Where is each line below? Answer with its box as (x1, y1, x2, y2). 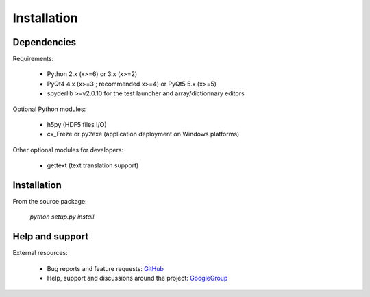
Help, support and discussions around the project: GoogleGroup (47, 274, 228, 283)
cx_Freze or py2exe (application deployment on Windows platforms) (47, 130, 240, 139)
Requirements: (12, 55, 54, 63)
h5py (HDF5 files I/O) (47, 121, 107, 129)
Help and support (12, 230, 89, 243)
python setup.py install (29, 213, 95, 221)
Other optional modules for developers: (12, 145, 123, 154)
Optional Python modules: (12, 105, 86, 113)
